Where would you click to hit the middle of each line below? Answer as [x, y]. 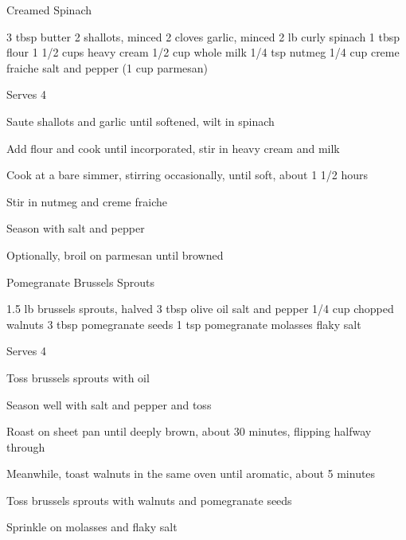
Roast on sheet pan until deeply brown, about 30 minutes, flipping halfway [189, 431]
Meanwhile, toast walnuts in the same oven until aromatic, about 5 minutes [191, 473]
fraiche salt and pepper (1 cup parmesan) [107, 67]
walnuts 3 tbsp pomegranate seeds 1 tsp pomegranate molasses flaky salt [184, 324]
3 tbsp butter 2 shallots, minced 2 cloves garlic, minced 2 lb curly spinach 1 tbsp [203, 36]
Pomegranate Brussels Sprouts [80, 282]
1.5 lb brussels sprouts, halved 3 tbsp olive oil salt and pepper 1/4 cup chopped [200, 309]
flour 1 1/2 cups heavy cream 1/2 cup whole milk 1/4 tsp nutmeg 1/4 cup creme [203, 52]
